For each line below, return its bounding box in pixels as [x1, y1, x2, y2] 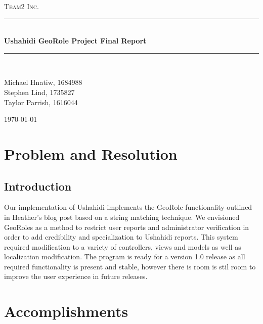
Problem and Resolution [4, 143, 178, 164]
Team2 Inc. [4, 1, 39, 11]
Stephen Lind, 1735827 [4, 86, 75, 97]
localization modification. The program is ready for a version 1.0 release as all [4, 251, 245, 262]
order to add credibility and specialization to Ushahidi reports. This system [4, 232, 238, 242]
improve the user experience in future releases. [4, 271, 148, 282]
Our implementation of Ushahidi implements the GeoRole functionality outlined [4, 202, 252, 212]
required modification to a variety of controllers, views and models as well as [4, 241, 241, 252]
